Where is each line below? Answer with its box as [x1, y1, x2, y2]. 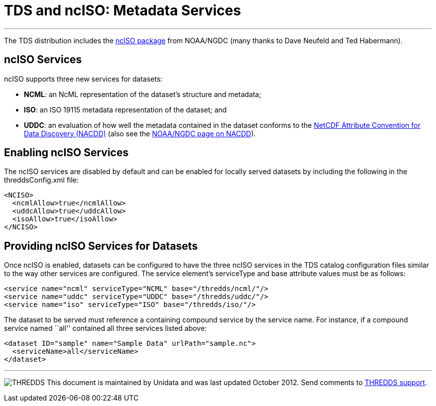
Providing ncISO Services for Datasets [4, 239, 198, 252]
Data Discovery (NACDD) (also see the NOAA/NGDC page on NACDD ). [24, 129, 256, 138]
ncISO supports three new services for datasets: [4, 74, 163, 83]
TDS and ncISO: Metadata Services [4, 2, 241, 19]
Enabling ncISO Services [4, 146, 129, 159]
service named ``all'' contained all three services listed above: [4, 324, 207, 333]
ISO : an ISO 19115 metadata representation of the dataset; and [24, 105, 227, 114]
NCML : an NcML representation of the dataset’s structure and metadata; [24, 90, 261, 99]
